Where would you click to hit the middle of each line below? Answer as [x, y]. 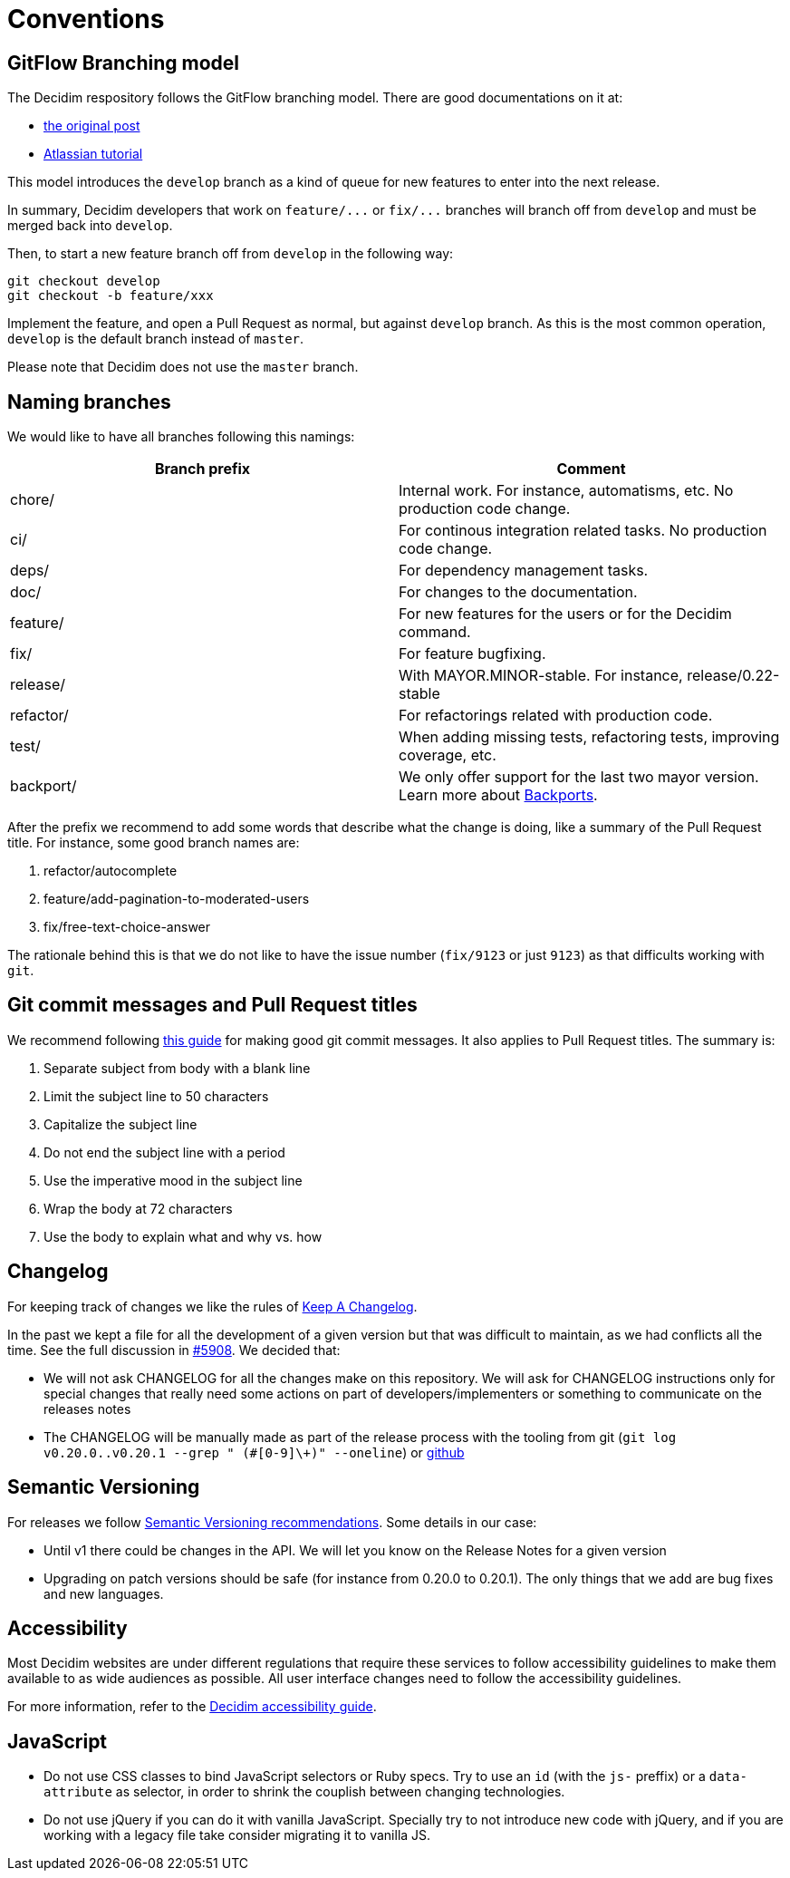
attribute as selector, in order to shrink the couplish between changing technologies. [304, 1792]
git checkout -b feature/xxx [111, 296]
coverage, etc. [448, 755]
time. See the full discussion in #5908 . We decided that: [174, 1350]
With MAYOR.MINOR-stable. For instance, [541, 676]
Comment [591, 469]
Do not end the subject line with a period [164, 1152]
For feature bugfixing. [472, 654]
